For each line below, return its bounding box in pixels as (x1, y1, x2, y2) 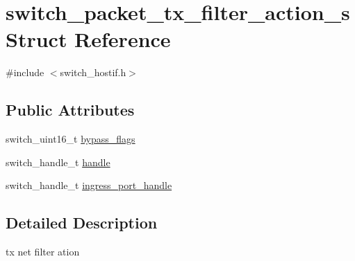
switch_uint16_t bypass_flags (6, 132, 135, 146)
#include (6, 65, 44, 80)
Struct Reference (6, 25, 171, 53)
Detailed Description (6, 212, 158, 233)
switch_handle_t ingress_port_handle (6, 178, 172, 192)
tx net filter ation (6, 244, 80, 259)
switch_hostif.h (60, 65, 126, 80)
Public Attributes (6, 99, 135, 120)
